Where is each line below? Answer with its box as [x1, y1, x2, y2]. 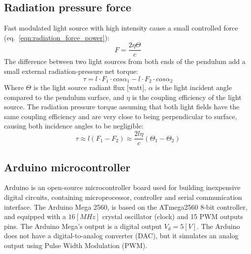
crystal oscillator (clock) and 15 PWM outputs [102, 211, 243, 222]
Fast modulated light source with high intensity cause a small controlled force [4, 23, 238, 33]
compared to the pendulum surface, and [4, 92, 125, 102]
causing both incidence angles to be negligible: [4, 121, 144, 131]
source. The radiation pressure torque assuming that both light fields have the [4, 101, 240, 112]
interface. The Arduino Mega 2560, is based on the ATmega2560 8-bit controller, [4, 201, 248, 212]
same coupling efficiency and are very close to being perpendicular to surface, [4, 111, 237, 121]
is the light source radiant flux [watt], [33, 82, 147, 93]
